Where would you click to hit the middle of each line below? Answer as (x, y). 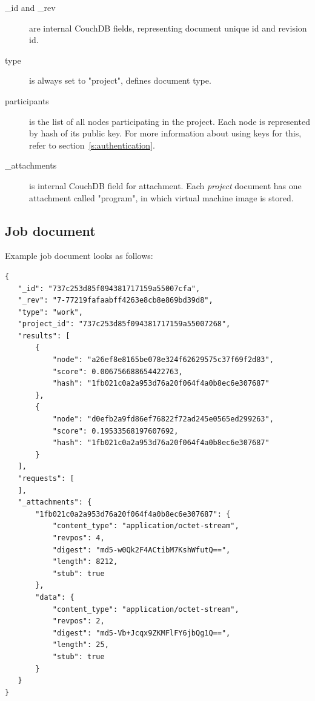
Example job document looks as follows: (79, 256)
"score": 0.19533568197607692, (115, 431)
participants (27, 100)
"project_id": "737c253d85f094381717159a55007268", (124, 324)
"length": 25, (81, 645)
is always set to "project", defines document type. (120, 80)
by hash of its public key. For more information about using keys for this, (165, 133)
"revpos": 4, (78, 538)
